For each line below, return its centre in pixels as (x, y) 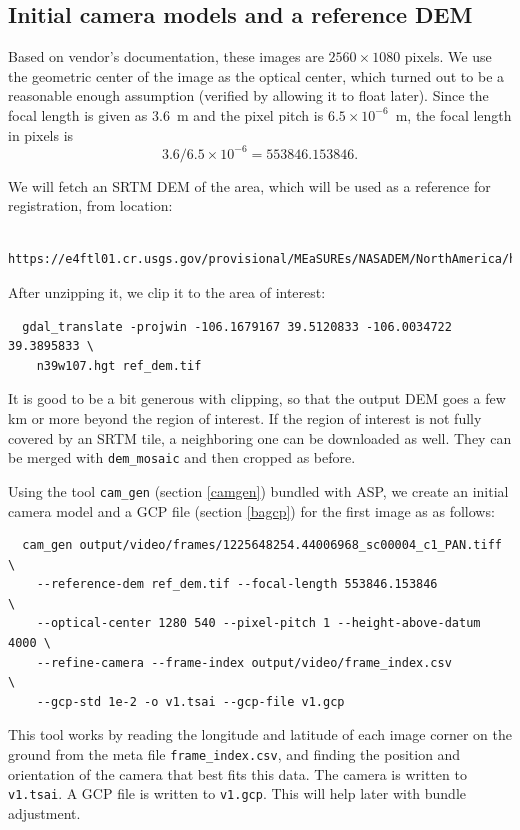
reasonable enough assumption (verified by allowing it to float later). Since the (248, 95)
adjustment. (44, 812)
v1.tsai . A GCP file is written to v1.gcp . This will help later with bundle (237, 793)
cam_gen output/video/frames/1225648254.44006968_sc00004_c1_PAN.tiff (262, 545)
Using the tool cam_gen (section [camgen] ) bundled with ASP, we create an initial (258, 490)
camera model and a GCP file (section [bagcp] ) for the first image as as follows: (251, 510)
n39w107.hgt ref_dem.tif (119, 365)
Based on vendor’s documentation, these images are (166, 56)
